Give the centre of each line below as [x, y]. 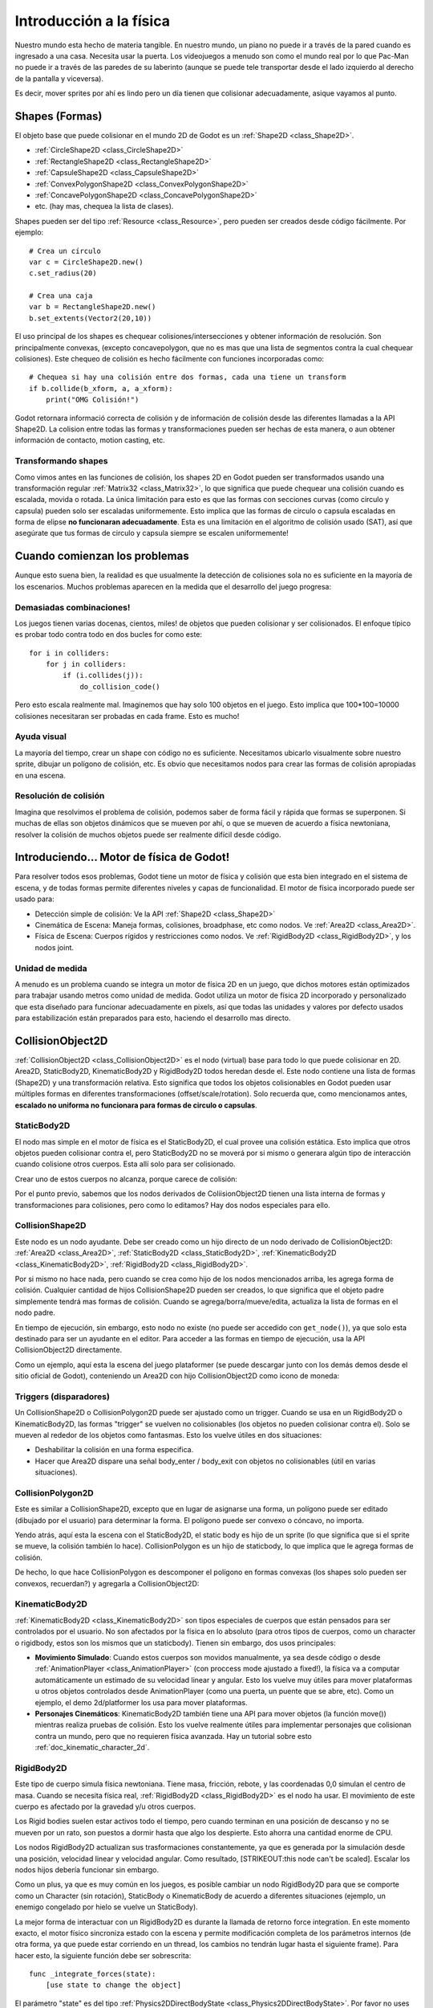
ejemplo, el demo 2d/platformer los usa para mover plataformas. [141, 1702]
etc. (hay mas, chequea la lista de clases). [104, 206]
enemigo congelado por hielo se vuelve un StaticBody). [106, 1907]
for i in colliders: [69, 653]
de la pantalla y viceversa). [59, 78]
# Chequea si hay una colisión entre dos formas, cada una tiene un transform [188, 377]
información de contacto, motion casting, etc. [90, 440]
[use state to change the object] [113, 1985]
